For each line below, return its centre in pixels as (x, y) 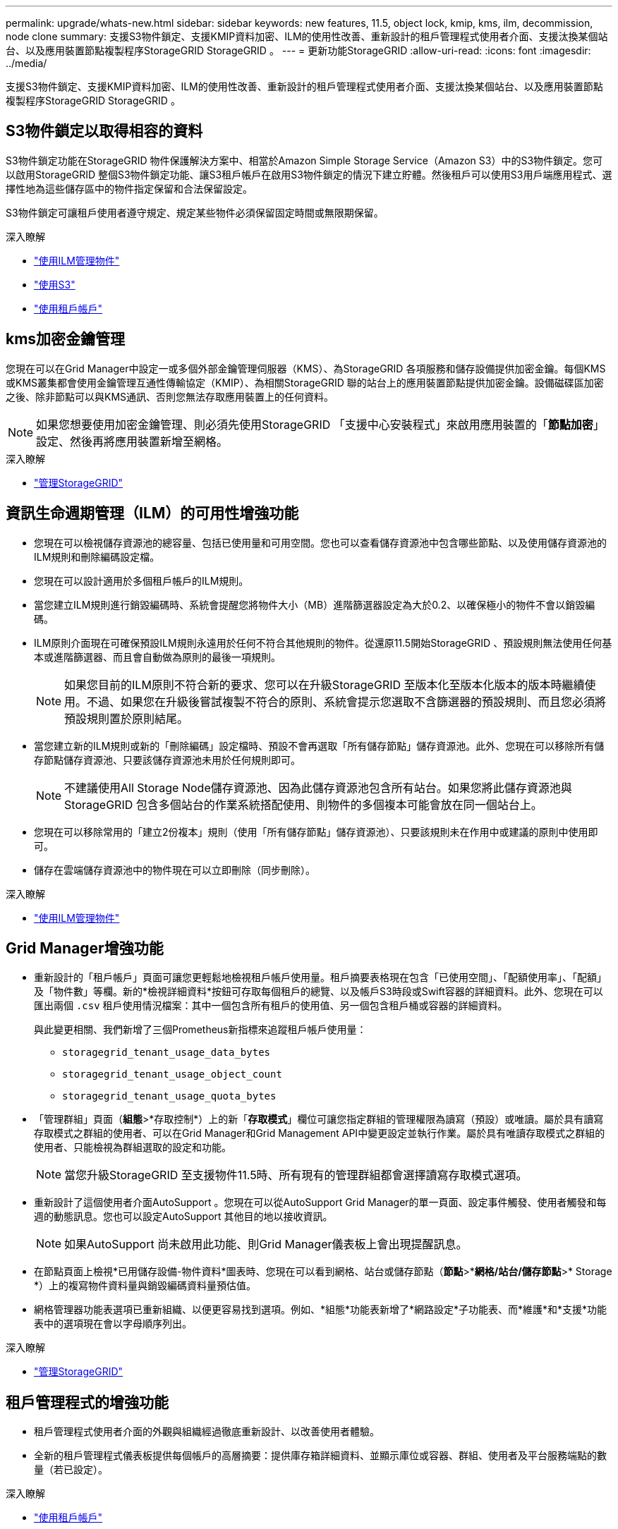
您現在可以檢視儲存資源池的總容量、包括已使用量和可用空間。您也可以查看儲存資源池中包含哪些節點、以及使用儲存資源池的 (320, 542)
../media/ (26, 63)
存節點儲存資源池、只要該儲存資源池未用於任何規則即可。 (167, 760)
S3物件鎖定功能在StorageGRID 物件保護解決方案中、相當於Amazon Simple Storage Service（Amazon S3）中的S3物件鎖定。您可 (304, 160)
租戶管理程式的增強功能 (87, 1402)
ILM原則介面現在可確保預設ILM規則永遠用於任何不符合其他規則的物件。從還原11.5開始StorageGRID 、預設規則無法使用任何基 (323, 642)
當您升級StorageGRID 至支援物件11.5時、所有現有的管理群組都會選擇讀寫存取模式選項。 (296, 1175)
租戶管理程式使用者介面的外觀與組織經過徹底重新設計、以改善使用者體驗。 (207, 1432)
